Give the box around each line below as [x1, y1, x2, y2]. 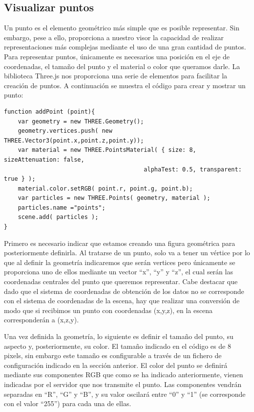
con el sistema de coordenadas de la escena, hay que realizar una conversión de [4, 295, 240, 306]
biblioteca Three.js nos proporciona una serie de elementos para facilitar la [4, 71, 228, 81]
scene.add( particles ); [18, 214, 99, 221]
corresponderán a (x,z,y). [4, 315, 79, 325]
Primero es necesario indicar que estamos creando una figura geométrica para [4, 238, 235, 248]
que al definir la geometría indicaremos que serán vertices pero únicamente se [4, 257, 235, 267]
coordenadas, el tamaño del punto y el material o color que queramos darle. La [4, 61, 240, 71]
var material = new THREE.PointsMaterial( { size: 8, [18, 146, 196, 154]
